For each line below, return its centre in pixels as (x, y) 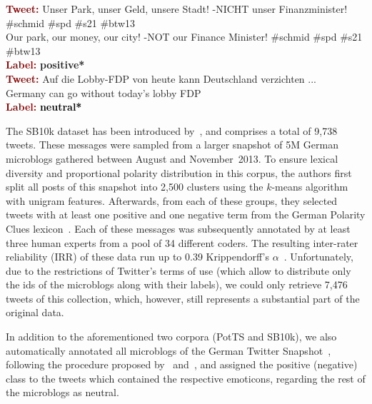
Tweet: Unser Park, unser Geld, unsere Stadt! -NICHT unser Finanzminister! (177, 9)
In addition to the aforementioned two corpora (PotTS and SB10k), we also (171, 337)
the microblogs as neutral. (62, 392)
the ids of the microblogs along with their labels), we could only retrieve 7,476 (177, 284)
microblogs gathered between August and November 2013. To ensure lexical (172, 158)
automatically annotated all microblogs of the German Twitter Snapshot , (169, 350)
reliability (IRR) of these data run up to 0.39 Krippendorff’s (138, 257)
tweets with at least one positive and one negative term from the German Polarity (186, 214)
